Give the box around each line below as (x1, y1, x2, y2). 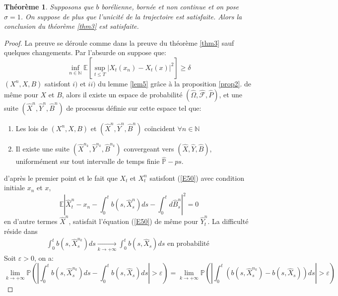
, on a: (34, 252, 54, 263)
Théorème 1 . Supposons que (4, 1, 94, 11)
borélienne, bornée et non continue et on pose (101, 1, 239, 11)
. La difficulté (207, 216, 249, 226)
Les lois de (15, 123, 48, 133)
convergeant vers (124, 143, 174, 153)
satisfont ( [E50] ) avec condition (149, 172, 244, 183)
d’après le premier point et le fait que (4, 172, 118, 183)
